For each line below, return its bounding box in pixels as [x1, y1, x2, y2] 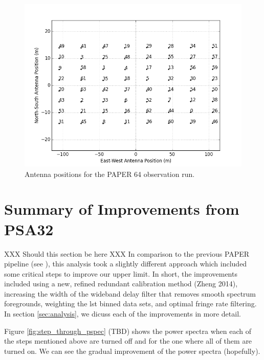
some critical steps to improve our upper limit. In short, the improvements [4, 268, 237, 279]
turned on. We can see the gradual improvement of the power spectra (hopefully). [4, 345, 260, 356]
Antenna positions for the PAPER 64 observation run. [25, 168, 195, 179]
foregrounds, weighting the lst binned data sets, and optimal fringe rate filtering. [4, 298, 257, 309]
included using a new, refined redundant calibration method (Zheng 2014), [4, 278, 238, 289]
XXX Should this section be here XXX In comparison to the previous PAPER [4, 248, 250, 259]
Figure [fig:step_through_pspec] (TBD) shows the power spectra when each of [4, 325, 251, 336]
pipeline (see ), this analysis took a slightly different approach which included [4, 258, 247, 269]
